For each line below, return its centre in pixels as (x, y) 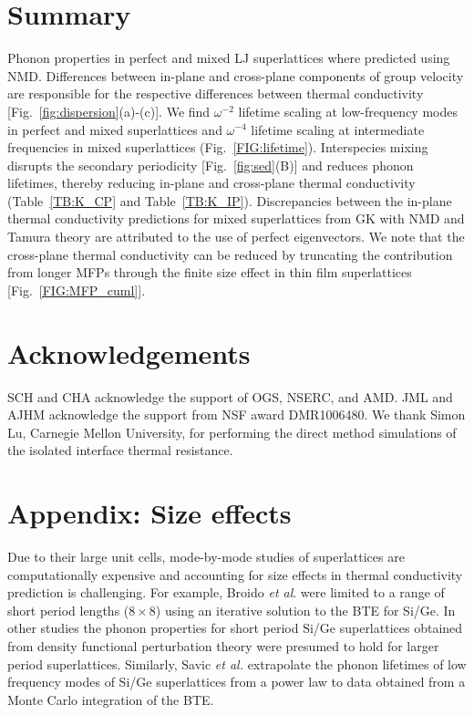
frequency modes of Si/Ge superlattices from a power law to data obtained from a (237, 682)
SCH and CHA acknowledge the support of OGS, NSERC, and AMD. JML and (230, 396)
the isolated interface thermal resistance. (120, 450)
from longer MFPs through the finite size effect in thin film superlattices (210, 272)
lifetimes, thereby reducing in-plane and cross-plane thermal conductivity (211, 183)
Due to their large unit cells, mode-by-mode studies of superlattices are (206, 557)
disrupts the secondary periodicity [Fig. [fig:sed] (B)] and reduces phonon (211, 165)
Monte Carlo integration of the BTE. (111, 699)
